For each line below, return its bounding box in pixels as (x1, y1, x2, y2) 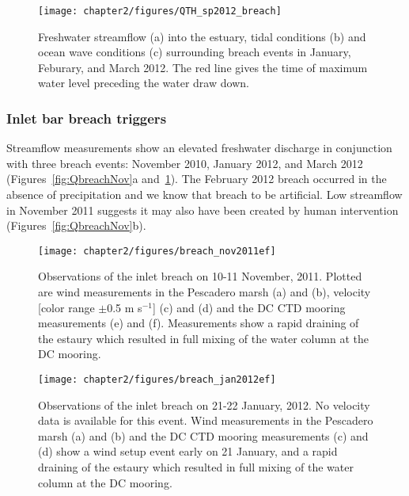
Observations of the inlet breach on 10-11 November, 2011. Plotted (38, 268, 362, 284)
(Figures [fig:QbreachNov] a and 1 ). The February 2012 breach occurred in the (6, 170, 387, 187)
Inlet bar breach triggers (6, 108, 167, 128)
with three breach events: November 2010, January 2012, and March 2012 (6, 155, 363, 171)
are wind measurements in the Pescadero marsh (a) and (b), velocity (38, 284, 371, 300)
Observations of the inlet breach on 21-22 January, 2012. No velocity (38, 396, 370, 413)
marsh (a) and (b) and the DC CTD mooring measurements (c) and (38, 427, 369, 444)
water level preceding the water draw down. (38, 74, 249, 91)
